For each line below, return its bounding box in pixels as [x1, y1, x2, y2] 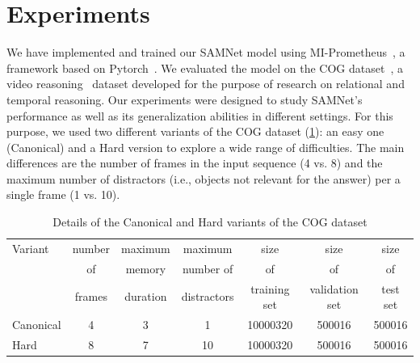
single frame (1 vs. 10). [6, 186, 120, 203]
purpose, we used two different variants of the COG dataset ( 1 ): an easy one [6, 123, 384, 140]
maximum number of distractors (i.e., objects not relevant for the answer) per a [6, 170, 401, 187]
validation [309, 280, 359, 297]
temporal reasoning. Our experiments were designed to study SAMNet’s [6, 91, 363, 108]
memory [125, 260, 166, 276]
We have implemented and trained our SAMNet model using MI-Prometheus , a [6, 44, 405, 61]
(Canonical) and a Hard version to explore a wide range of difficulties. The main [6, 138, 405, 155]
